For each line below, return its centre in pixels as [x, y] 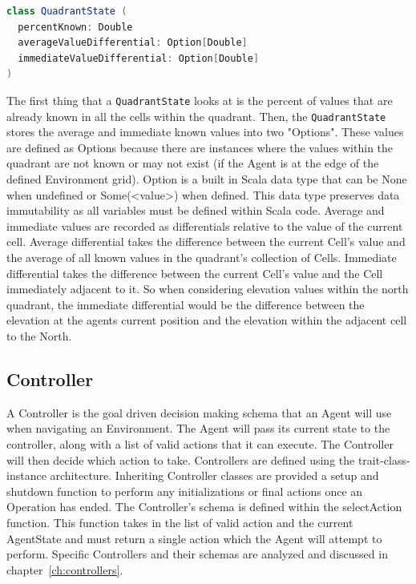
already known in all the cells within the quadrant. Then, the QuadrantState [196, 116]
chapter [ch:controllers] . [65, 569]
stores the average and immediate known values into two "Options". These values [205, 132]
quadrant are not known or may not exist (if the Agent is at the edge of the [193, 163]
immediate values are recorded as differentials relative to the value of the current [205, 226]
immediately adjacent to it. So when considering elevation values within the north [208, 289]
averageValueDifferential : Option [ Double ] [133, 43]
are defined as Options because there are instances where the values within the [200, 147]
